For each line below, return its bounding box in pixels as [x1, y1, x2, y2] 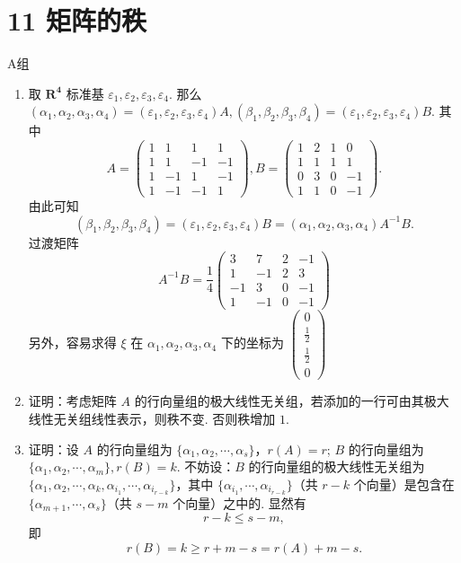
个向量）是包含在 [353, 474, 455, 493]
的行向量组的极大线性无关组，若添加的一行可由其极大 [134, 391, 449, 410]
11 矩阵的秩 [7, 2, 146, 39]
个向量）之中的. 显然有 [173, 493, 306, 512]
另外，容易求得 [28, 333, 117, 352]
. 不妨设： [176, 457, 235, 476]
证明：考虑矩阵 [28, 391, 117, 410]
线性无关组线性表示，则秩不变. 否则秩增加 [28, 409, 276, 427]
